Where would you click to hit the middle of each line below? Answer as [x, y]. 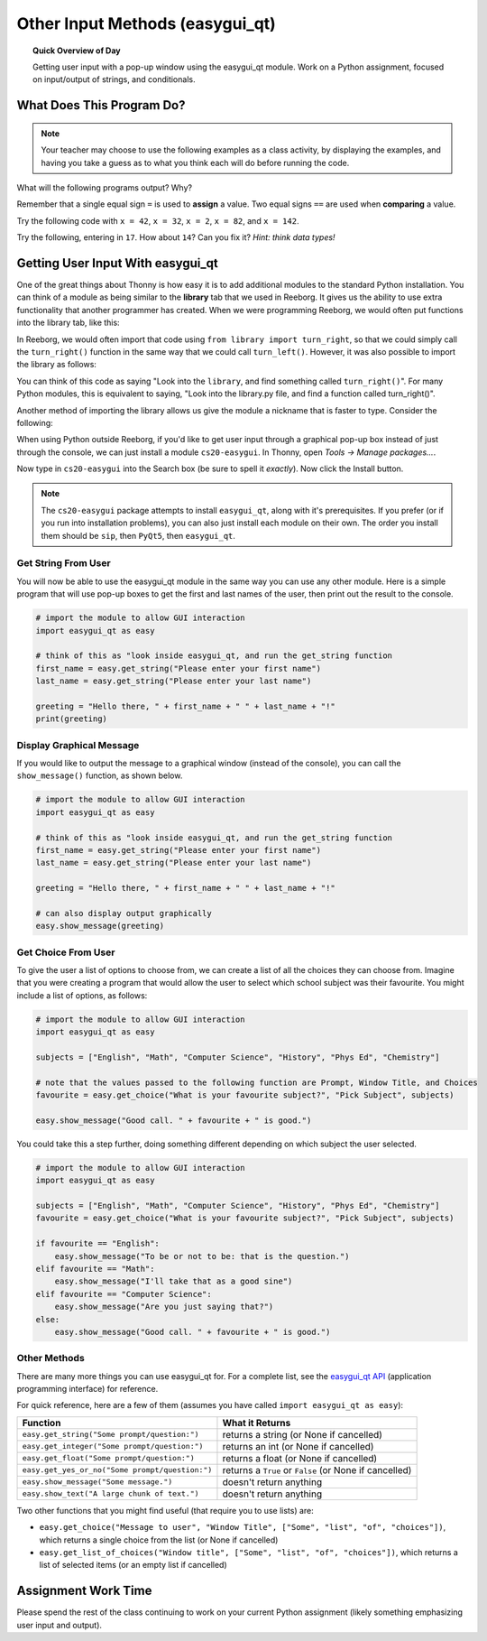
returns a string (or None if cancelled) [303, 1434]
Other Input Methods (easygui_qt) [147, 23]
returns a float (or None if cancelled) [300, 1458]
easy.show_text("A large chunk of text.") [110, 1494]
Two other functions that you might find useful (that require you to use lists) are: [165, 1510]
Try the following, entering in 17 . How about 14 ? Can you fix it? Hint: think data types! [176, 237]
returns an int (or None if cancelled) [298, 1446]
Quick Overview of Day [77, 51]
